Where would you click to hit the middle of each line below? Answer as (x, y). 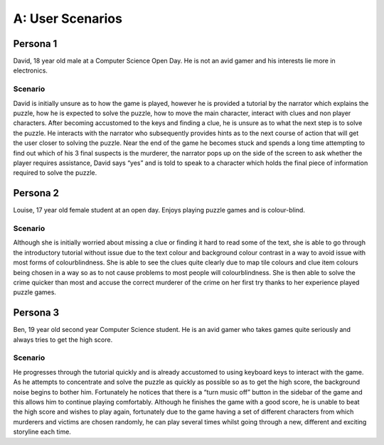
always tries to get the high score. (63, 339)
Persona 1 (35, 44)
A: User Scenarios (68, 18)
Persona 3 (36, 313)
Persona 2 (36, 193)
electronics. (30, 70)
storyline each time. (42, 432)
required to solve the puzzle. (55, 173)
